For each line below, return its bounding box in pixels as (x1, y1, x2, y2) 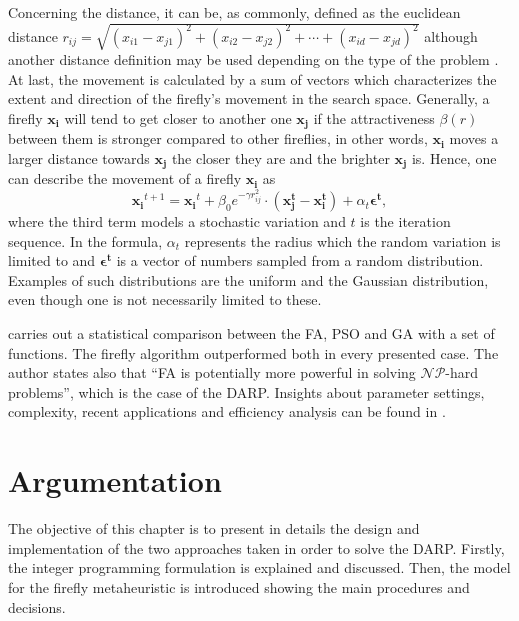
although (424, 25, 478, 46)
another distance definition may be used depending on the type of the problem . (8, 49, 499, 70)
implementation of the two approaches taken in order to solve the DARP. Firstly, (8, 537, 505, 558)
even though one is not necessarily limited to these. (8, 289, 322, 310)
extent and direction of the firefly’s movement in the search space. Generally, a (8, 88, 490, 109)
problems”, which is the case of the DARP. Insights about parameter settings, (8, 381, 485, 402)
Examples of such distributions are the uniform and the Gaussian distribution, (8, 269, 489, 290)
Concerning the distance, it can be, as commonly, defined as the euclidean (8, 2, 461, 22)
